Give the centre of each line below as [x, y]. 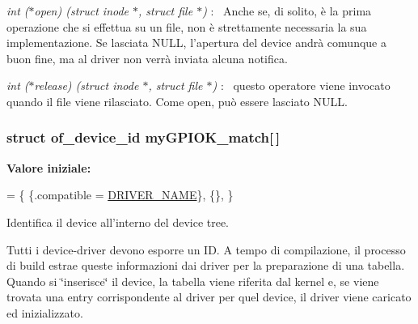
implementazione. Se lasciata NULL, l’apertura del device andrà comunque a [196, 43]
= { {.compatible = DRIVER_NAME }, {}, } [120, 195]
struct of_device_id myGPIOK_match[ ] [144, 137]
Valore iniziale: [49, 167]
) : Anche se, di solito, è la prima [287, 11]
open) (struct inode [82, 11]
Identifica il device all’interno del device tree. [118, 222]
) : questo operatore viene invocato [301, 85]
